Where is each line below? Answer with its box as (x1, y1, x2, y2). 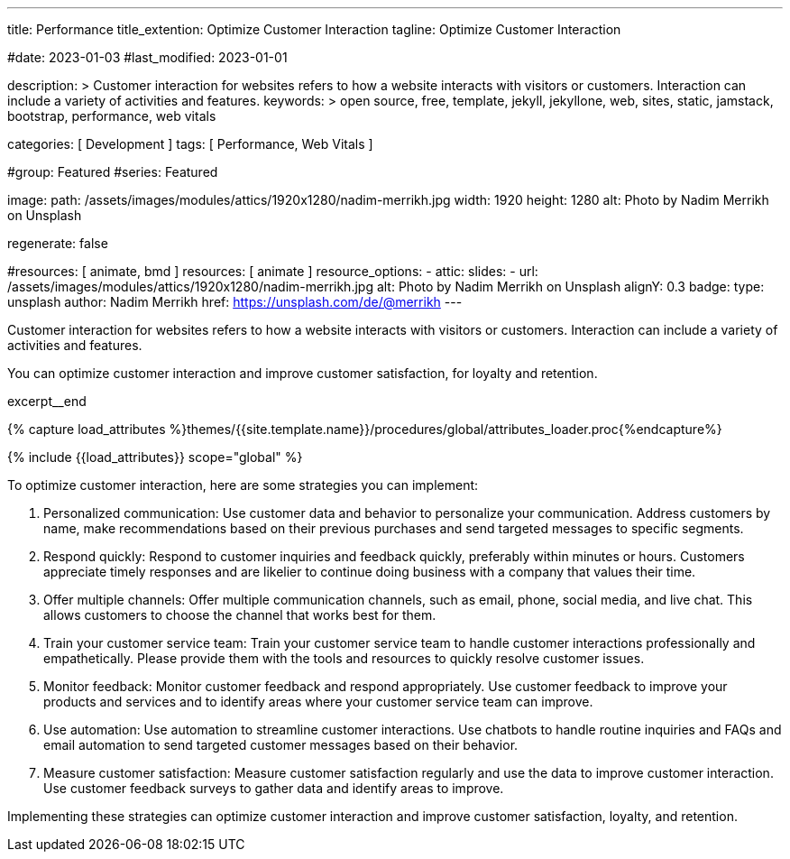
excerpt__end (7, 393, 87, 409)
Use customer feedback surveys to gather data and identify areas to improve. (43, 780, 504, 796)
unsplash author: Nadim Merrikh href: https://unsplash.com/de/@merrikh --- (7, 294, 463, 309)
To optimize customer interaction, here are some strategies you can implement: (7, 477, 479, 493)
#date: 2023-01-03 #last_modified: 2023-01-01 (7, 50, 288, 65)
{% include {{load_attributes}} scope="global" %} (7, 449, 303, 465)
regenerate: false (7, 236, 108, 251)
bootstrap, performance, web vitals (7, 108, 216, 124)
